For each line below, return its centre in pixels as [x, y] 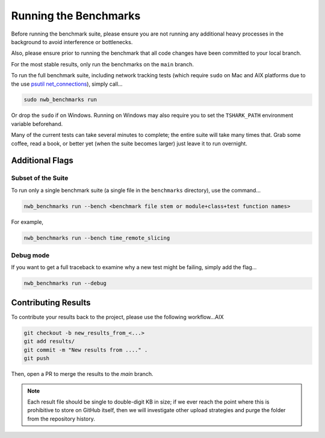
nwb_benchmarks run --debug [65, 283]
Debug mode [30, 255]
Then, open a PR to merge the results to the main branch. [82, 374]
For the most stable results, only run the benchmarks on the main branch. [103, 64]
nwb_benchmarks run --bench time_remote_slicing [97, 238]
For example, [27, 222]
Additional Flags [42, 161]
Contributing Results [51, 303]
